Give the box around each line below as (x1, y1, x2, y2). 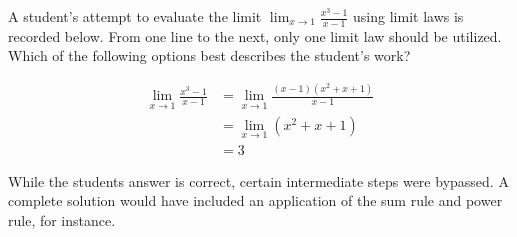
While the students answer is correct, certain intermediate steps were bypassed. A (8, 170, 509, 191)
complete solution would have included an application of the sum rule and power (8, 190, 503, 211)
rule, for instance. (8, 210, 116, 231)
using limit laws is (353, 6, 464, 26)
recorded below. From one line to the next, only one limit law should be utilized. (8, 25, 502, 46)
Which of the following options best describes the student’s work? (8, 45, 411, 66)
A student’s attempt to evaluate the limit (8, 6, 262, 26)
